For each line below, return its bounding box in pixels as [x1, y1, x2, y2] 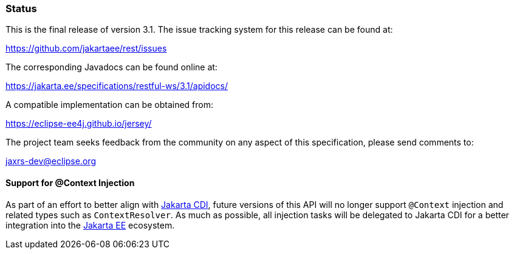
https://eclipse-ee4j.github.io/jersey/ [5, 118, 152, 129]
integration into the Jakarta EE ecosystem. [5, 219, 175, 230]
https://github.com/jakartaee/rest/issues [5, 43, 167, 54]
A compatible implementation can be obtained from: [5, 99, 214, 110]
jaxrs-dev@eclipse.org [5, 156, 96, 167]
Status [5, 2, 37, 15]
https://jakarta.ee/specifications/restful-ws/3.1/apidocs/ [5, 81, 228, 92]
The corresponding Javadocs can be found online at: [5, 62, 218, 73]
